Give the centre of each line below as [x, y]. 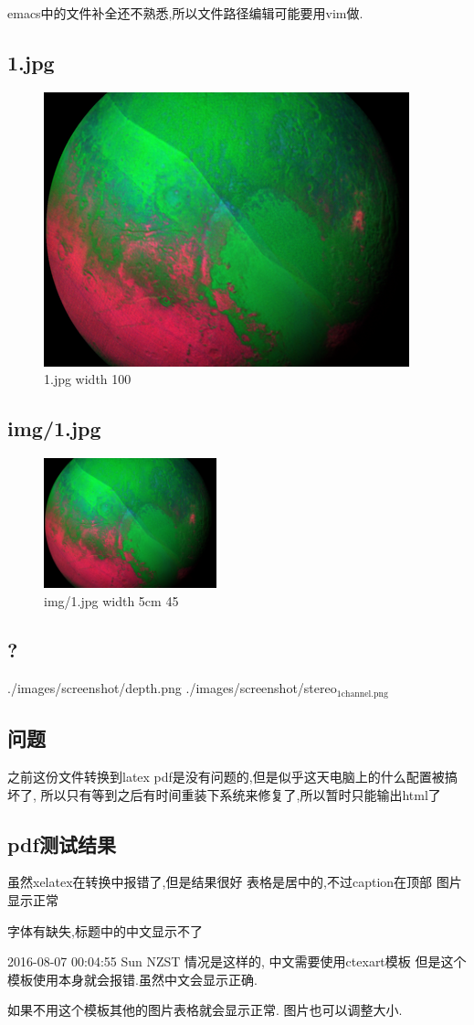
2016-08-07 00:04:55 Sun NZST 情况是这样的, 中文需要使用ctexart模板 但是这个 [237, 961]
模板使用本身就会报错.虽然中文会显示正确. [132, 979]
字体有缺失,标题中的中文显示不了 [105, 930]
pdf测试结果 [62, 843]
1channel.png [362, 694]
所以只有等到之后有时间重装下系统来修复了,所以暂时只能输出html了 [241, 794]
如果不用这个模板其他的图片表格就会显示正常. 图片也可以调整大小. [205, 1010]
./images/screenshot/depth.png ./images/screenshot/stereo [172, 688]
